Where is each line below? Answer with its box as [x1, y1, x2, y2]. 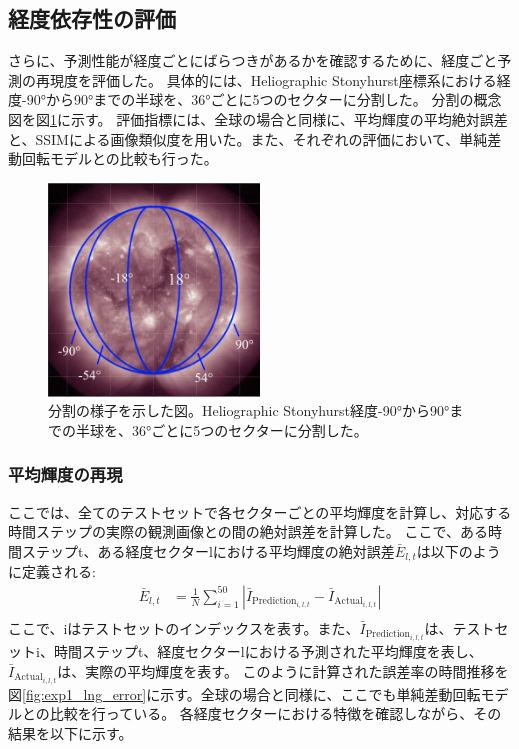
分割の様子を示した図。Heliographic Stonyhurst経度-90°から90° [48, 400, 450, 421]
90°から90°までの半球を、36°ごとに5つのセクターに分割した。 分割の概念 [26, 89, 502, 110]
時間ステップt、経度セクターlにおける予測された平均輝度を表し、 [53, 640, 483, 661]
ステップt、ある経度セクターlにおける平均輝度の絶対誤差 [21, 540, 395, 561]
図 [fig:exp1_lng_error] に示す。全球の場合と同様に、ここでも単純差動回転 [8, 683, 481, 704]
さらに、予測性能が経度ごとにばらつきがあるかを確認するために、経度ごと [8, 50, 498, 71]
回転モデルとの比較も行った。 [21, 148, 218, 169]
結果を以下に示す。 [8, 722, 133, 743]
